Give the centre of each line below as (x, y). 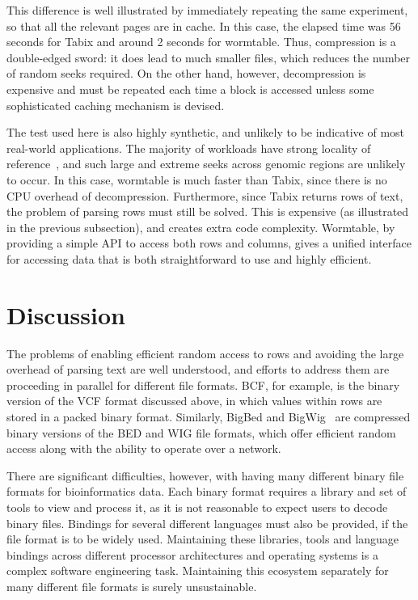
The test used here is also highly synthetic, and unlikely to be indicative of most (206, 132)
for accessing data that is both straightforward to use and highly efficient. (189, 258)
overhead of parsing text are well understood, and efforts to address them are (198, 369)
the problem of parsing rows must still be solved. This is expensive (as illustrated (208, 211)
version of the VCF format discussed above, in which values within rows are (194, 401)
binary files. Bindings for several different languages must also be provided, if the (207, 523)
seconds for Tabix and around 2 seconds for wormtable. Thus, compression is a (201, 42)
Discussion (66, 314)
